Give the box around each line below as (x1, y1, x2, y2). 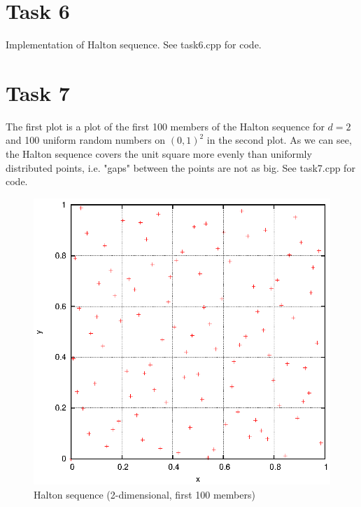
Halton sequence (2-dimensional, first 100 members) (34, 487, 255, 502)
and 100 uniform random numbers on (6, 133, 166, 147)
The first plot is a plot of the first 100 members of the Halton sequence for (6, 119, 325, 133)
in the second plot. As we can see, (206, 133, 352, 147)
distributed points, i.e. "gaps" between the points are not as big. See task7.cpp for (6, 160, 355, 175)
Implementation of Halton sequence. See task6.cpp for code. (6, 37, 262, 52)
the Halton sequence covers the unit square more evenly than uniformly (6, 147, 312, 161)
